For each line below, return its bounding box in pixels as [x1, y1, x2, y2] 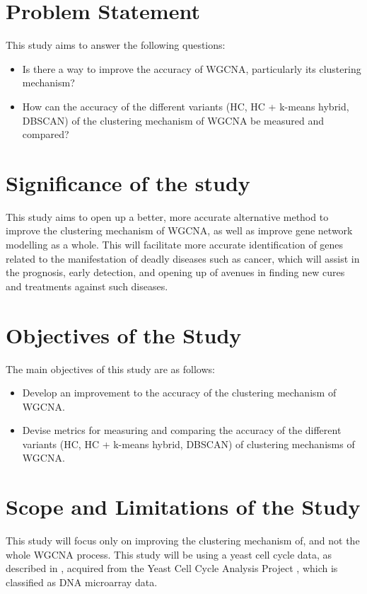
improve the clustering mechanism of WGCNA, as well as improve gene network [6, 223, 353, 238]
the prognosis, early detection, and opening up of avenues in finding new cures [6, 265, 345, 280]
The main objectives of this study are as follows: [6, 361, 215, 376]
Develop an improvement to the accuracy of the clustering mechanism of [22, 385, 337, 400]
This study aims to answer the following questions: [6, 38, 226, 52]
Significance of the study [6, 168, 250, 197]
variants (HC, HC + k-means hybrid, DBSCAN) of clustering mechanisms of [22, 436, 355, 451]
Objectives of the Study [6, 320, 242, 349]
